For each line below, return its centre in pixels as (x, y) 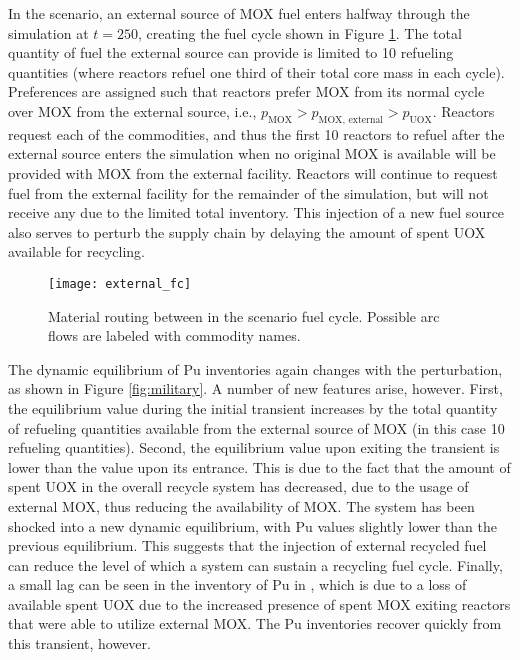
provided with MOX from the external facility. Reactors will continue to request (253, 172)
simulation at (48, 32)
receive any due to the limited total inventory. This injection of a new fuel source (256, 212)
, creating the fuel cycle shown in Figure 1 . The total (299, 32)
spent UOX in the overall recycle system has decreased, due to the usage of (238, 486)
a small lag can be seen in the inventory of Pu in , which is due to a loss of (237, 584)
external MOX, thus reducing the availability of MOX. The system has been (241, 505)
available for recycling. (76, 251)
